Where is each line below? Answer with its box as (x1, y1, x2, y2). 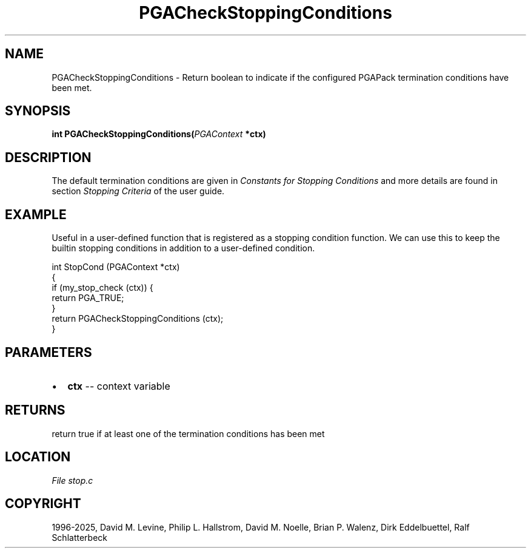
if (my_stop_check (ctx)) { (52, 282, 153, 293)
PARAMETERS (5, 344, 92, 360)
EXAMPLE (5, 206, 67, 222)
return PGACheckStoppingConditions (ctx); (52, 313, 224, 324)
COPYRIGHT (5, 496, 81, 512)
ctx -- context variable (67, 379, 170, 392)
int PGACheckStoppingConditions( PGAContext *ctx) (52, 129, 266, 140)
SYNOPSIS (5, 103, 71, 119)
